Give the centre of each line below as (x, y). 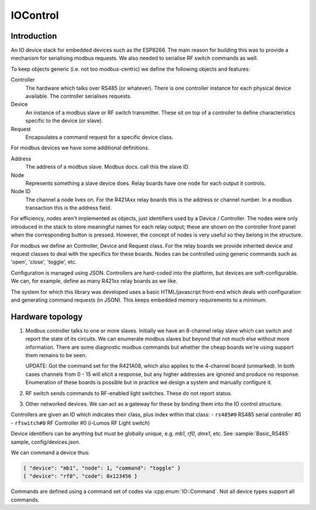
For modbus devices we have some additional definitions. (80, 148)
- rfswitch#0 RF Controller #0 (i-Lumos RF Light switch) (80, 423)
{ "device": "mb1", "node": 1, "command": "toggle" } (102, 468)
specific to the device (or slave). (64, 121)
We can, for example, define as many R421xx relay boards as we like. (94, 281)
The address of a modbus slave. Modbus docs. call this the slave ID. (107, 167)
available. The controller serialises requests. (78, 96)
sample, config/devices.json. (46, 441)
